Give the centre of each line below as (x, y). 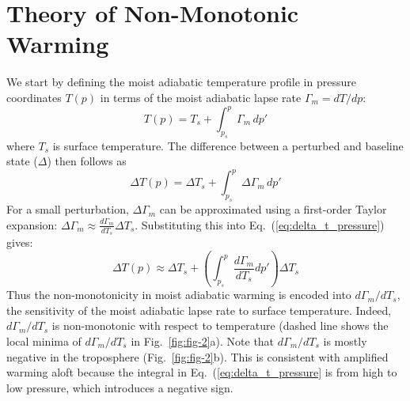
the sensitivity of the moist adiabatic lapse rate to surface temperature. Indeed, (199, 310)
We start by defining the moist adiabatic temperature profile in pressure (181, 82)
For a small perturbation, (68, 209)
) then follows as (87, 161)
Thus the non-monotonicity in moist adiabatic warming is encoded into (179, 295)
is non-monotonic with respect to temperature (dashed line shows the (220, 325)
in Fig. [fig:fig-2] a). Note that (203, 340)
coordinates (34, 97)
